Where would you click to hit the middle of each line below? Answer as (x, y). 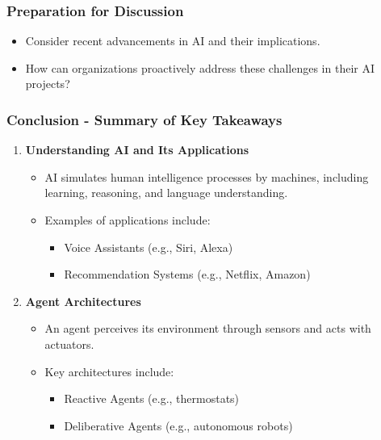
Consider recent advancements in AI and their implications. (173, 41)
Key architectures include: (109, 371)
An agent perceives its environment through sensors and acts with (208, 328)
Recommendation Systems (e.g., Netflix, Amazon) (187, 274)
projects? (48, 84)
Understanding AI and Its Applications (137, 150)
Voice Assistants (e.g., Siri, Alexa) (149, 247)
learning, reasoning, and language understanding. (166, 193)
